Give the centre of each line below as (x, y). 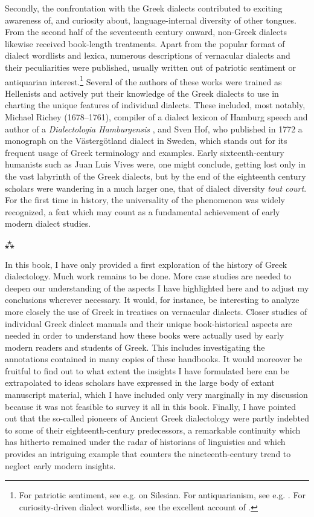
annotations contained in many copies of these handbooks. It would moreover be (154, 359)
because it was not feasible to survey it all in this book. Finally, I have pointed (151, 406)
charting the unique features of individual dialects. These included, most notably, (155, 105)
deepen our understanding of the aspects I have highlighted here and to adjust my (157, 288)
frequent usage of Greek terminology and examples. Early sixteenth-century (145, 152)
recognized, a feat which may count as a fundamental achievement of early (143, 211)
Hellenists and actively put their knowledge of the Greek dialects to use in (142, 93)
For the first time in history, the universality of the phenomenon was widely (145, 200)
